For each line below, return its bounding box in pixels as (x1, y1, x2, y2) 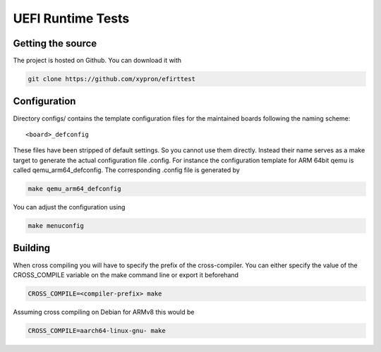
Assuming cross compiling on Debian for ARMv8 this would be (13, 308, 195, 316)
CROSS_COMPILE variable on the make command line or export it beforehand (13, 270, 239, 279)
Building (13, 242, 51, 254)
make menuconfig (28, 222, 85, 230)
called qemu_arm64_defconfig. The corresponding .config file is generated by (13, 166, 240, 174)
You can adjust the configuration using (13, 203, 126, 212)
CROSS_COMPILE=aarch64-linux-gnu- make (28, 327, 166, 334)
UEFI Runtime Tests (13, 11, 130, 26)
